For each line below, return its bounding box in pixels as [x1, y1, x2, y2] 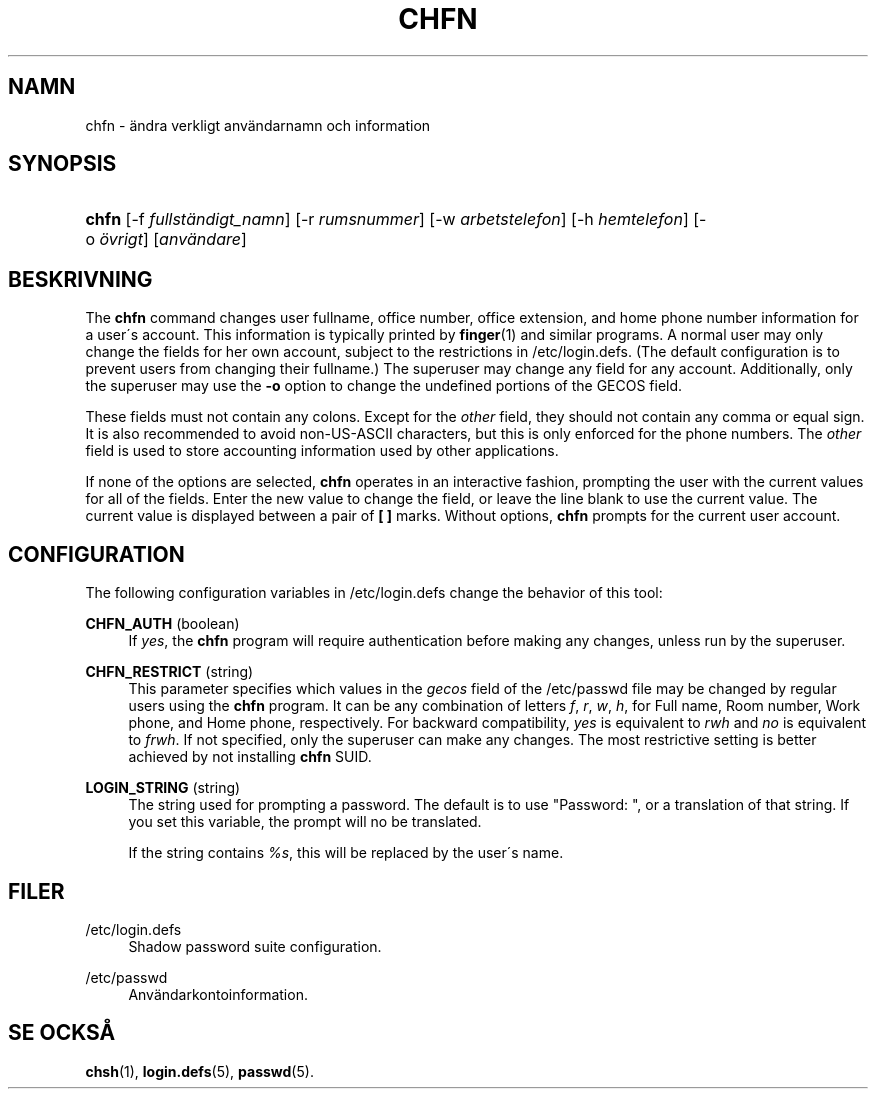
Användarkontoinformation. [128, 985, 308, 1003]
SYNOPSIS [8, 151, 117, 177]
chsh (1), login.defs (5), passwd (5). [85, 1062, 314, 1080]
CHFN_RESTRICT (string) [85, 663, 254, 681]
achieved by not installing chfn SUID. [128, 748, 372, 766]
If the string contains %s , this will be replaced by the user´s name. [128, 844, 564, 862]
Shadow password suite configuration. [128, 937, 382, 955]
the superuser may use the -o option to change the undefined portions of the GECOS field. [85, 377, 683, 395]
